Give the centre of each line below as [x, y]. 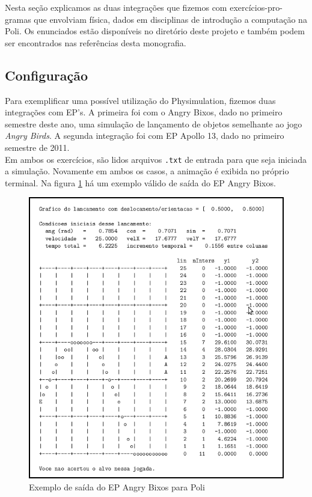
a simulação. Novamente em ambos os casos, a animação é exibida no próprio [147, 171]
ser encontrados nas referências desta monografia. [96, 42]
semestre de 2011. [37, 147]
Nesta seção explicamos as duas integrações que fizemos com [116, 7]
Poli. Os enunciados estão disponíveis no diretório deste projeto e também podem [155, 31]
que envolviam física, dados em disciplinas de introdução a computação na [170, 19]
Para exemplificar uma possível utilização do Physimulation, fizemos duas [140, 100]
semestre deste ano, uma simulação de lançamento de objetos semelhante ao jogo [154, 123]
